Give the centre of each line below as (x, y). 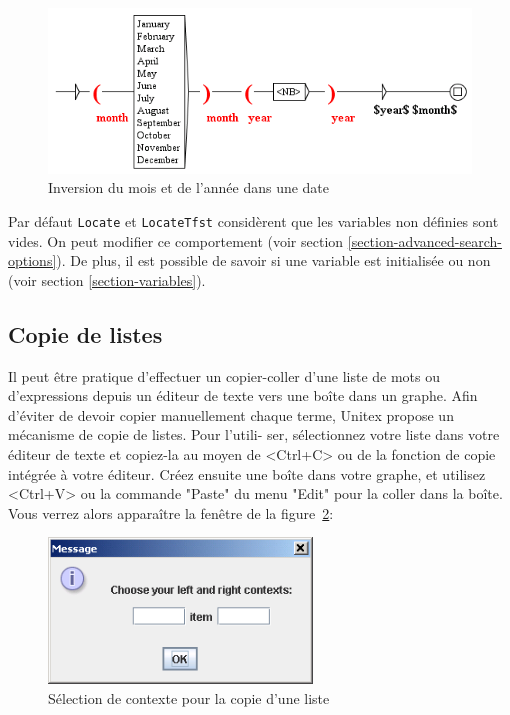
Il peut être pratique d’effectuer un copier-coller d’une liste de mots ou (224, 375)
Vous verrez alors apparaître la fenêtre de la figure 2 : (171, 512)
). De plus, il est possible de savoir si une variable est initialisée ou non (273, 260)
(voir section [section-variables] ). (107, 279)
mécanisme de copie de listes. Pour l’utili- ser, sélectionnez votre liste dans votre (254, 434)
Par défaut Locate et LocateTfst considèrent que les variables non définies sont (253, 220)
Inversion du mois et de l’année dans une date (189, 187)
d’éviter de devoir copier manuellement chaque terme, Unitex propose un (231, 414)
